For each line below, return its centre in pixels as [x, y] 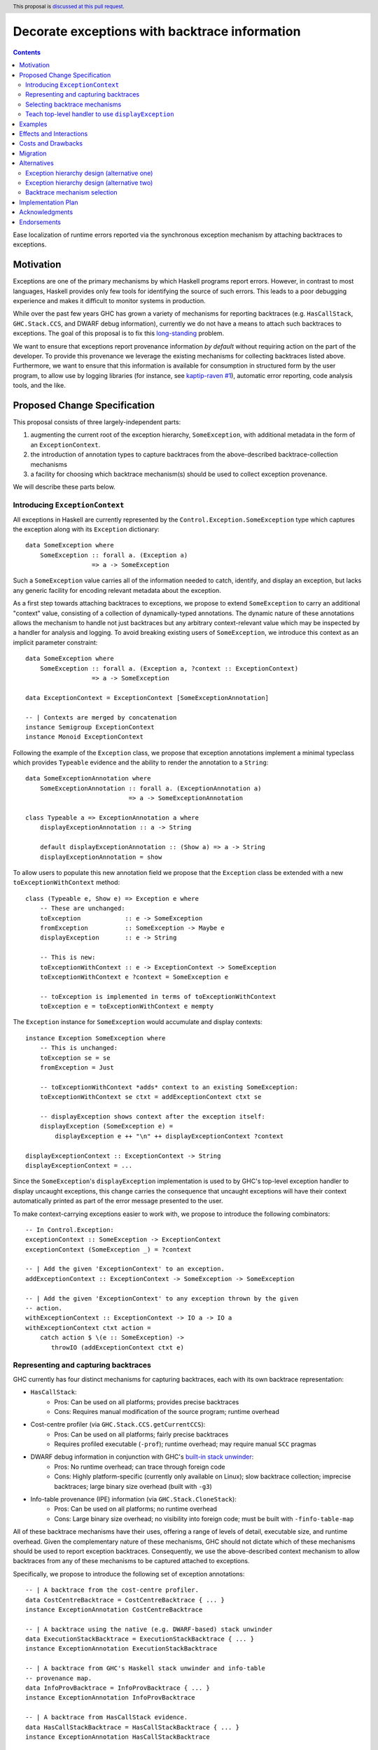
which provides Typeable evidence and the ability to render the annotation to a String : [141, 762]
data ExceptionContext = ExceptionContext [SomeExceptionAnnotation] [147, 698]
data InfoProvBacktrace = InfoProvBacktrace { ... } [118, 1688]
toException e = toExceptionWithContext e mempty [126, 1007]
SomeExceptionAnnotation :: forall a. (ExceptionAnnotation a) [150, 788]
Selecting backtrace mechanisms [73, 104]
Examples [33, 124]
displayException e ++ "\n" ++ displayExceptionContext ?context [169, 1136]
